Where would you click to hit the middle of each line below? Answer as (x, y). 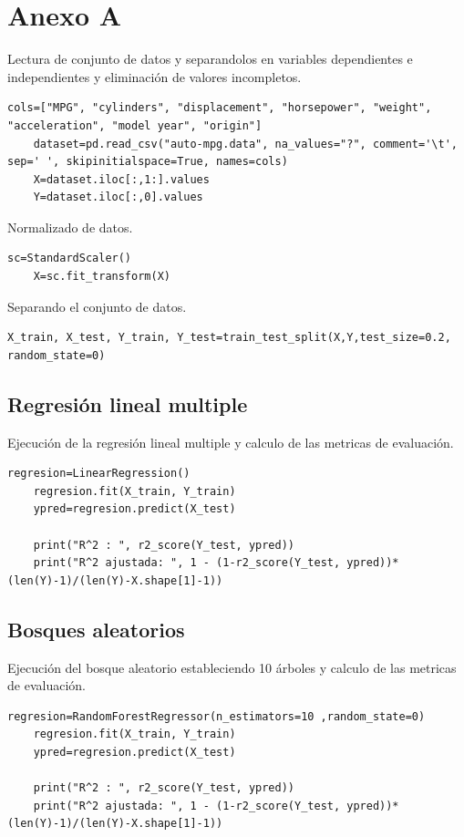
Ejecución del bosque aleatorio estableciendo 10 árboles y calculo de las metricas (232, 667)
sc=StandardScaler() (70, 258)
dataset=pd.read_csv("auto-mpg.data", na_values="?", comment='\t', (245, 144)
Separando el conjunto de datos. (97, 306)
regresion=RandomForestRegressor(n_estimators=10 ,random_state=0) (217, 716)
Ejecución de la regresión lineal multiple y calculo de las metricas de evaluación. (231, 442)
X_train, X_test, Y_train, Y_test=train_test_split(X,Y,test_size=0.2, (229, 338)
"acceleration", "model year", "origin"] (135, 125)
